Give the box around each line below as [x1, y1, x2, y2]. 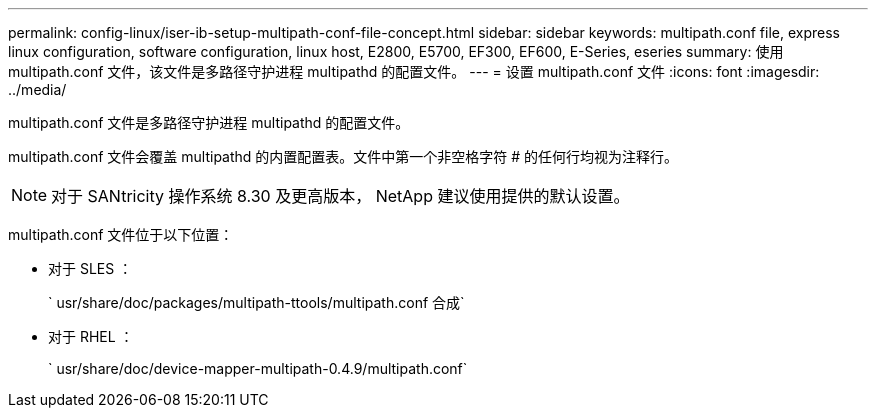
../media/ [8, 81, 67, 98]
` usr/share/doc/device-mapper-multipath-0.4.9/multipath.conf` [48, 360, 468, 377]
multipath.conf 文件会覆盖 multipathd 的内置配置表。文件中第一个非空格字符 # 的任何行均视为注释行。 [8, 148, 679, 165]
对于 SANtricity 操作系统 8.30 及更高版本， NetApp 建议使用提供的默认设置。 [51, 186, 630, 206]
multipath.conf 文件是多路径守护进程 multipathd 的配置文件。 [8, 114, 410, 131]
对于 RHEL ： [48, 328, 134, 345]
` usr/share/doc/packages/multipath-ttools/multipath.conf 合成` [48, 294, 465, 311]
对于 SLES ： [48, 260, 133, 277]
